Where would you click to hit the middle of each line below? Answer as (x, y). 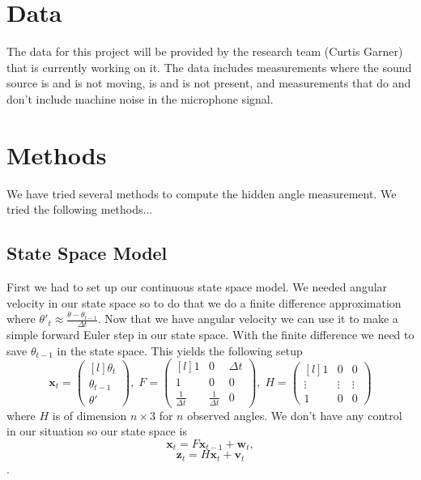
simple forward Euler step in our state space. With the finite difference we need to (210, 335)
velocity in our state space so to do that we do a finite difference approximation (204, 302)
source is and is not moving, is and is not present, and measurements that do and (209, 83)
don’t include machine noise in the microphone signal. (140, 98)
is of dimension (89, 415)
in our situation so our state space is (97, 431)
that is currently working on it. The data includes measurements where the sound (209, 67)
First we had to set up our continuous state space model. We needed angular (197, 287)
